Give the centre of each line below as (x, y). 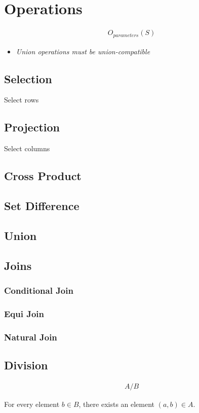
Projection (32, 127)
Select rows (22, 100)
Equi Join (24, 313)
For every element (32, 404)
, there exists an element (117, 404)
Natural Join (31, 337)
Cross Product (43, 176)
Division (26, 365)
